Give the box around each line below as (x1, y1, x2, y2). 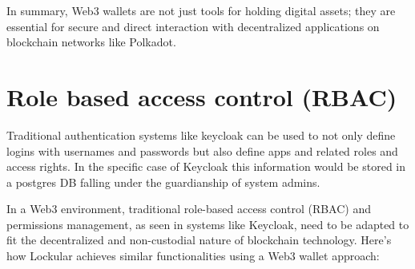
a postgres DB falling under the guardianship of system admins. (6, 173, 320, 190)
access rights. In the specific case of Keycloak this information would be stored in (6, 158, 406, 175)
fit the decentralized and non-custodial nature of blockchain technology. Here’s (6, 231, 392, 248)
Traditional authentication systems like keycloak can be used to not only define (6, 126, 396, 143)
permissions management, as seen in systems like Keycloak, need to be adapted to (6, 216, 409, 232)
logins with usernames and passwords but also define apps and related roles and (6, 142, 398, 159)
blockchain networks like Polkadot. (6, 34, 176, 50)
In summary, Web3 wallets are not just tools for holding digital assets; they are (6, 2, 396, 18)
